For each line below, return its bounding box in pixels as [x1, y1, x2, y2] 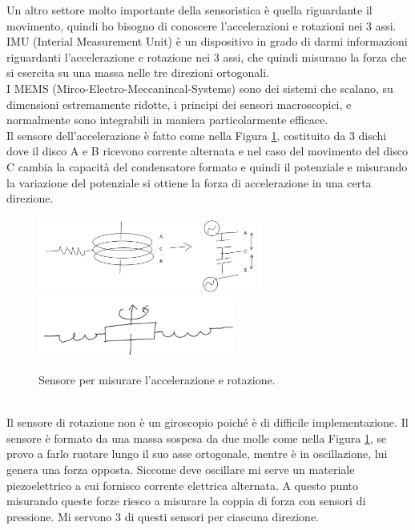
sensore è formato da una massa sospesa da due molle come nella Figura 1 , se [6, 429, 387, 446]
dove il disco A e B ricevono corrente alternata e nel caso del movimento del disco [6, 143, 408, 159]
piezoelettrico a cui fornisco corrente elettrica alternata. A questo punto [6, 476, 359, 493]
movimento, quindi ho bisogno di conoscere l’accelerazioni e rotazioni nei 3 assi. [6, 17, 397, 34]
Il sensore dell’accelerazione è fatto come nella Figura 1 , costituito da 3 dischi [6, 126, 387, 143]
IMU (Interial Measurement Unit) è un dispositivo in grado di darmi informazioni [6, 33, 408, 50]
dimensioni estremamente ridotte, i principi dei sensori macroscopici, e [6, 95, 352, 112]
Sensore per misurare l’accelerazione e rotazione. [38, 371, 276, 387]
